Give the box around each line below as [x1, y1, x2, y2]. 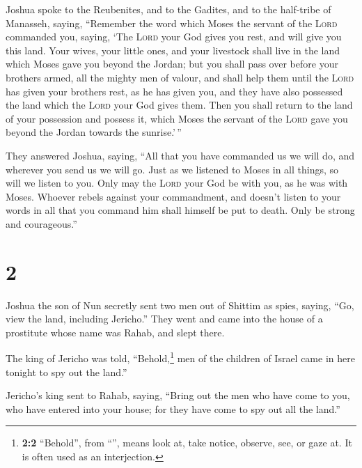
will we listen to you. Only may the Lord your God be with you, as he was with [6, 175, 348, 190]
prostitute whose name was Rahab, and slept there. [6, 325, 225, 339]
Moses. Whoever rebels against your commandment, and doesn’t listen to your [6, 189, 341, 203]
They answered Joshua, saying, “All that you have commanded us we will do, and [6, 148, 355, 162]
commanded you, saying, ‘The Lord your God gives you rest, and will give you [6, 29, 342, 44]
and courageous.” [6, 216, 77, 231]
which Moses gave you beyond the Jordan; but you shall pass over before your [6, 56, 338, 71]
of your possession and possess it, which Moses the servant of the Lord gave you [6, 111, 348, 125]
